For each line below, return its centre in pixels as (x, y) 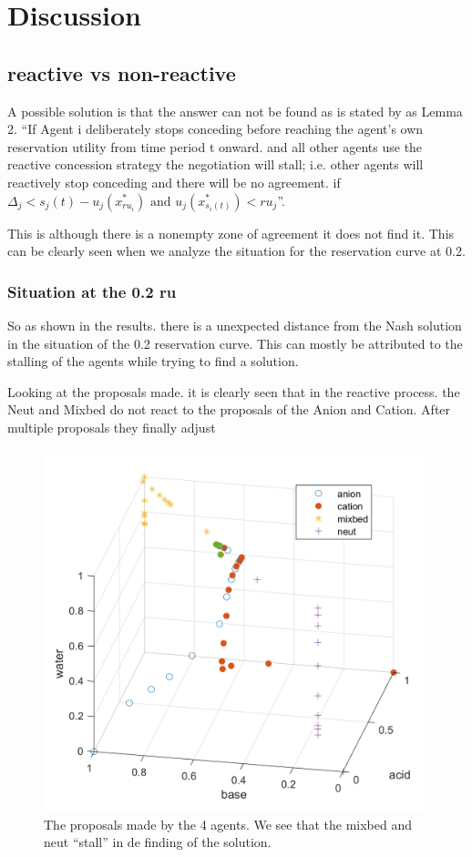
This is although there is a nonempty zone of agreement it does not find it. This (231, 233)
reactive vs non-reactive (122, 72)
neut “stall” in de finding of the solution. (158, 842)
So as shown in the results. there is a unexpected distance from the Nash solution (235, 325)
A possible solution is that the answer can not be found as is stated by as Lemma (235, 111)
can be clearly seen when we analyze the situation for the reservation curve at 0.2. (236, 251)
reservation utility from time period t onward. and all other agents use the (215, 146)
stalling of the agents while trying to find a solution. (153, 361)
